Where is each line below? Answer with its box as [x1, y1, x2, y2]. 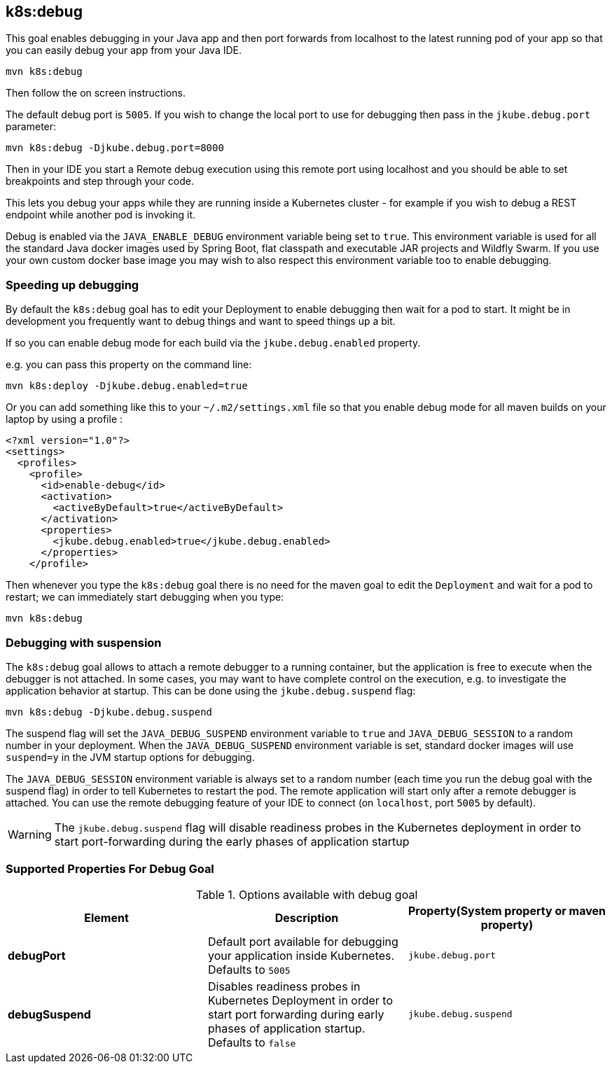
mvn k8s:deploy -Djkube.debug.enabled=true [6, 380, 248, 392]
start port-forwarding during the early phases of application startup [54, 834, 410, 848]
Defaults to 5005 [207, 962, 291, 977]
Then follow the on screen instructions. [6, 87, 186, 99]
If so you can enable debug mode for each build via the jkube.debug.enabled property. [6, 337, 421, 349]
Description [274, 910, 339, 925]
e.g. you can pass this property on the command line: [6, 358, 252, 371]
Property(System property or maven [408, 903, 606, 918]
